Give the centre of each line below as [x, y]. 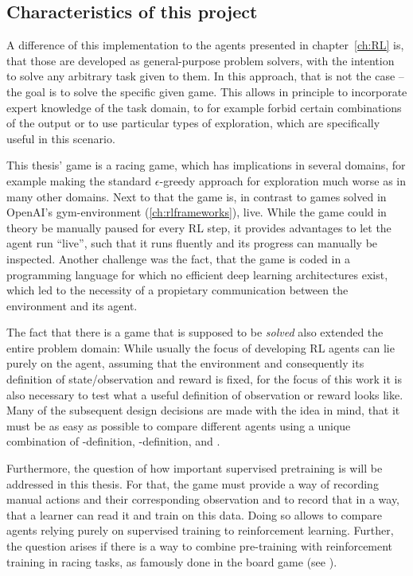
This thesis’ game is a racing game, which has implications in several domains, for [206, 165]
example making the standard [79, 180]
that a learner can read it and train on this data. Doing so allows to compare [194, 514]
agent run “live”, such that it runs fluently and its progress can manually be [192, 243]
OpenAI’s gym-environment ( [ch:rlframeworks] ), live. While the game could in [197, 212]
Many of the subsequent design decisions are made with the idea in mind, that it [203, 410]
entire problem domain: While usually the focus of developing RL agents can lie [201, 347]
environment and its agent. [72, 305]
